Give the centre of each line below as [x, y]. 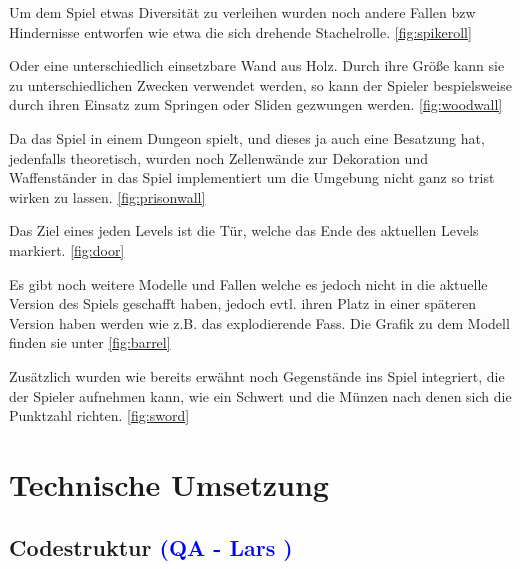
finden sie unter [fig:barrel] [90, 342]
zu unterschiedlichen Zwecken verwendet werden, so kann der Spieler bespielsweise [260, 84]
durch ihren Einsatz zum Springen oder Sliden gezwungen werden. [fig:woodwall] [256, 104]
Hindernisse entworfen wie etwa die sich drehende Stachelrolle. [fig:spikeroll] [240, 31]
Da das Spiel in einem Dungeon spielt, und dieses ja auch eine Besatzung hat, [247, 137]
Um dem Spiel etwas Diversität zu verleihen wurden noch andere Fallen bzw [242, 12]
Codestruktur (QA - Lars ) [151, 547]
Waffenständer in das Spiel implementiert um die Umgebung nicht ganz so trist [252, 177]
